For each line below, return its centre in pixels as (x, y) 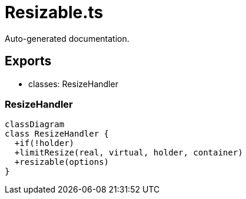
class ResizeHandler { (57, 134)
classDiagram (35, 125)
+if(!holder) (44, 143)
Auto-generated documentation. (67, 38)
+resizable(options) (62, 162)
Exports (28, 61)
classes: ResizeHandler (73, 84)
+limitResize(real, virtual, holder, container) (129, 153)
